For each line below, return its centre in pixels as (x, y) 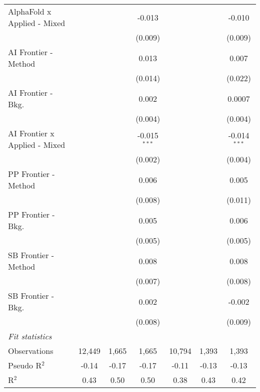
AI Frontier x (31, 133)
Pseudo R (25, 365)
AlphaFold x (30, 11)
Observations (31, 351)
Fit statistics (30, 336)
